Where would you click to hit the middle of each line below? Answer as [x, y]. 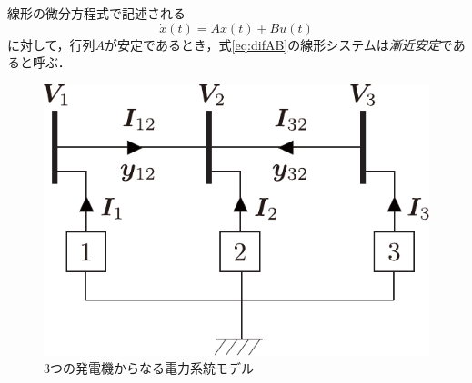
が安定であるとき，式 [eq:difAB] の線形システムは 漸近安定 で [279, 44]
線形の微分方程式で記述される [96, 13]
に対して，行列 [51, 44]
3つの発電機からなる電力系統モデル [149, 368]
